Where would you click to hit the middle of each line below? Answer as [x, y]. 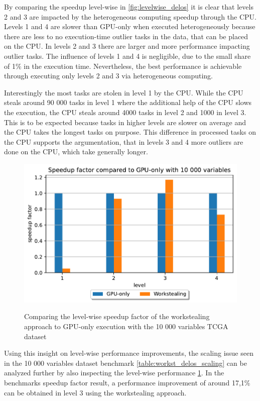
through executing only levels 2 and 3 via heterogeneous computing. [108, 76]
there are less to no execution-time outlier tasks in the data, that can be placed [126, 36]
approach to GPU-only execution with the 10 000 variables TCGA [126, 326]
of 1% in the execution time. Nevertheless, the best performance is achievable [123, 66]
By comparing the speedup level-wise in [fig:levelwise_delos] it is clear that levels [129, 7]
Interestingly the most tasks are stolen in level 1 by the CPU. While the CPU [124, 92]
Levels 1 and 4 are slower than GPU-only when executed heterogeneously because [130, 26]
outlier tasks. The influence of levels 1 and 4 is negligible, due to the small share [127, 56]
